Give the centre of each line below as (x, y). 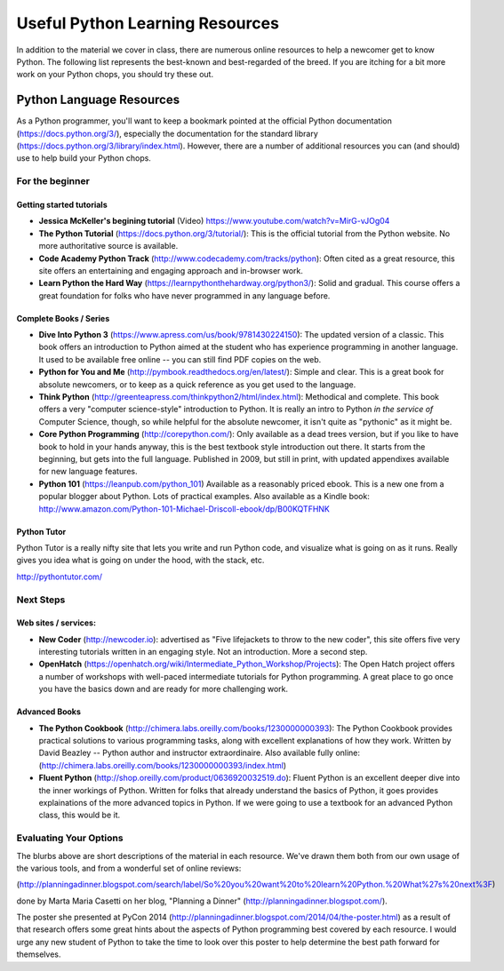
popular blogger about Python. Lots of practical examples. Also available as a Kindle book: (204, 497)
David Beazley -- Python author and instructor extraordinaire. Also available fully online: (199, 753)
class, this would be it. (80, 815)
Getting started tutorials (62, 204)
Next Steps (41, 600)
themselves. (39, 954)
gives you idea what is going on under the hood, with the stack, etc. (140, 561)
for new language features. (88, 472)
